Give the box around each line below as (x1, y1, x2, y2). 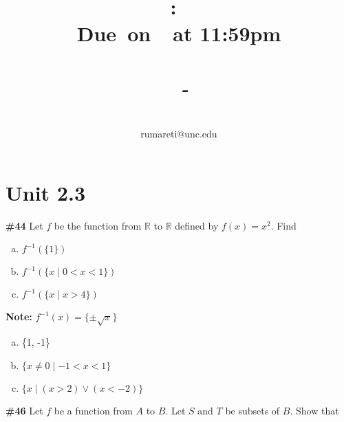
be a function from (54, 403, 133, 417)
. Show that (290, 403, 339, 417)
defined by (175, 218, 219, 232)
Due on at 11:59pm (76, 19, 281, 47)
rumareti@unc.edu (140, 126, 217, 141)
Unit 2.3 (6, 178, 85, 206)
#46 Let (6, 403, 43, 417)
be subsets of (225, 403, 280, 417)
